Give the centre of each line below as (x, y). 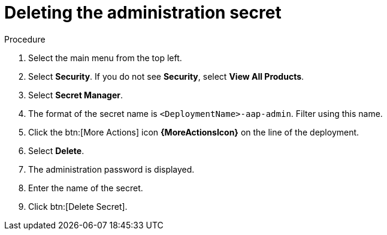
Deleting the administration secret (143, 13)
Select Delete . (56, 150)
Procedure (25, 39)
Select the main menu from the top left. (105, 58)
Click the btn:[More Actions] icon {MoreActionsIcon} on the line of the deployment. (194, 132)
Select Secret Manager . (76, 95)
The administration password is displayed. (111, 169)
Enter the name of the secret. (86, 188)
